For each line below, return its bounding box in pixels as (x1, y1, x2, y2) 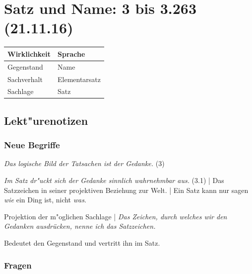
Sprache (57, 48, 85, 59)
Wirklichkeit (7, 48, 51, 59)
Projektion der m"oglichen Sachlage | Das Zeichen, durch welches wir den (4, 211, 227, 221)
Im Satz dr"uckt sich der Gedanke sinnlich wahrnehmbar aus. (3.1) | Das (4, 175, 224, 185)
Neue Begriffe (4, 139, 60, 151)
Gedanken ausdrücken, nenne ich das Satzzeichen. (4, 221, 156, 231)
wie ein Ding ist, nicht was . (4, 194, 86, 205)
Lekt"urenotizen (4, 112, 88, 128)
